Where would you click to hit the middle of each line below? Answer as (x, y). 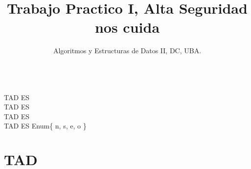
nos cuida (127, 27)
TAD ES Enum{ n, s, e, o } (45, 126)
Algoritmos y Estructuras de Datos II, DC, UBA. (127, 51)
